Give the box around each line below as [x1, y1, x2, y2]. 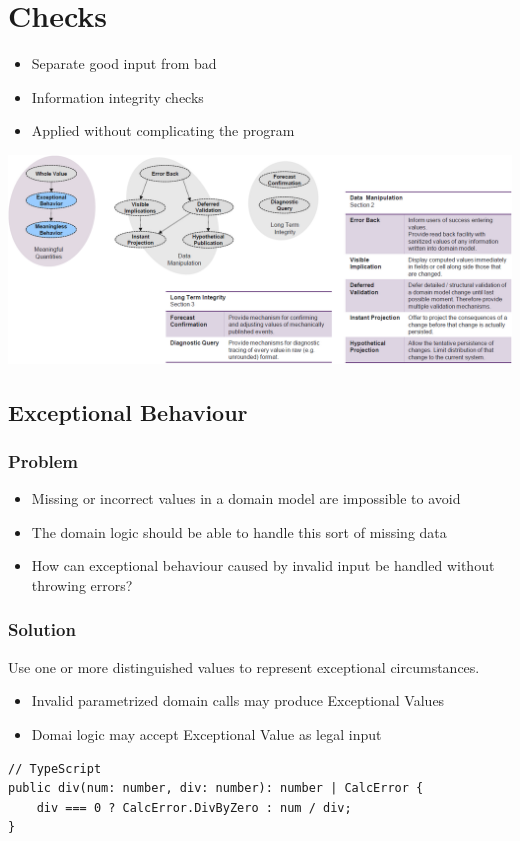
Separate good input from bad [31, 53, 217, 74]
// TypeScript [8, 761, 102, 776]
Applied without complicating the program [31, 120, 295, 141]
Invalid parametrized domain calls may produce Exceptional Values [31, 690, 445, 711]
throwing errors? [31, 574, 133, 595]
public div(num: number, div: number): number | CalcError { [8, 781, 424, 796]
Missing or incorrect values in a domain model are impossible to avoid [31, 488, 461, 509]
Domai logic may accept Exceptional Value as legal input [31, 723, 382, 744]
